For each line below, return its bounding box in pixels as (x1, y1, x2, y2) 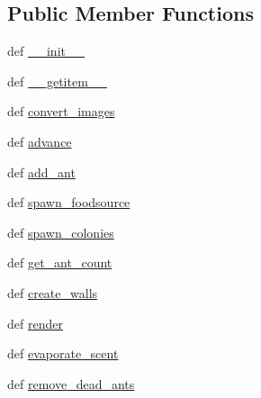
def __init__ (7, 41, 85, 60)
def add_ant (7, 162, 76, 181)
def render (7, 313, 63, 332)
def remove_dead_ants (7, 374, 135, 393)
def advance (7, 131, 72, 150)
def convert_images (7, 102, 115, 121)
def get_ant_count (7, 253, 112, 272)
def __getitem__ (7, 71, 107, 90)
